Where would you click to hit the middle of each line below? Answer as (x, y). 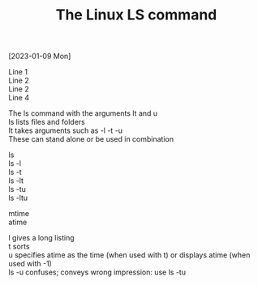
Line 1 (18, 72)
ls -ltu (18, 198)
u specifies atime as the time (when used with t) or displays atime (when (129, 255)
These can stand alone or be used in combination (91, 139)
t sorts (19, 247)
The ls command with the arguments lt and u (83, 113)
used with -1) (30, 264)
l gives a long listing (41, 238)
